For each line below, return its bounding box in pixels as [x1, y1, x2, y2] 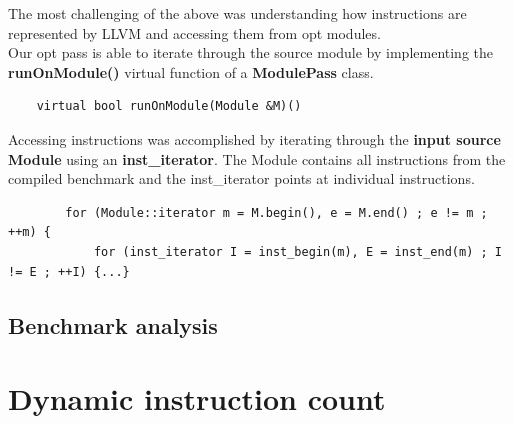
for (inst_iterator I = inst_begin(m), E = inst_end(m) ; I [93, 244, 502, 259]
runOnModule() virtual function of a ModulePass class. [8, 61, 374, 82]
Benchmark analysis [8, 309, 218, 340]
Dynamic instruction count [8, 378, 386, 419]
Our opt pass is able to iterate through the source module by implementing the [8, 42, 494, 63]
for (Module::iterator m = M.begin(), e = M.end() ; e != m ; [65, 205, 488, 220]
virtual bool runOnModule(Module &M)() [36, 99, 302, 114]
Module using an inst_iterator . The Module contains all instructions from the [8, 148, 506, 169]
